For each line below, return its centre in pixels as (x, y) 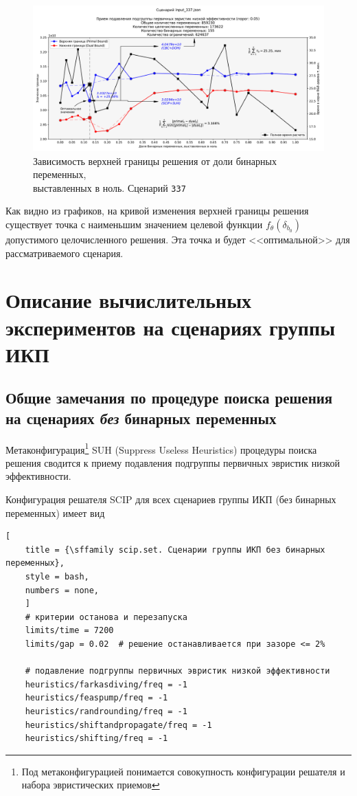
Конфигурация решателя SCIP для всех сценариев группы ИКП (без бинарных (171, 499)
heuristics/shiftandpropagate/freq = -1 (118, 725)
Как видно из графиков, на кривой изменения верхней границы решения (157, 211)
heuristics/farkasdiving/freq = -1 (106, 684)
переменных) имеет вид (55, 512)
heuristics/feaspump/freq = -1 (96, 698)
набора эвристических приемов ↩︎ (91, 785)
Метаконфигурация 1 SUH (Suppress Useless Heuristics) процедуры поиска (161, 448)
